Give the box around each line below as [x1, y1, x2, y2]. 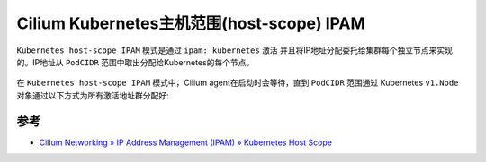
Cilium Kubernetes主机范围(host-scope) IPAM [16, 13, 366, 33]
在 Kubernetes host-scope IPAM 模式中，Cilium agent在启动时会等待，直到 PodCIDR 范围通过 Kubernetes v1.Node [16, 77, 459, 89]
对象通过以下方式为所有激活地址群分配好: [16, 90, 170, 100]
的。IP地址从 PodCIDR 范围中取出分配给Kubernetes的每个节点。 [16, 56, 255, 67]
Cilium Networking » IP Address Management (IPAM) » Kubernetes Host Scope [39, 137, 333, 148]
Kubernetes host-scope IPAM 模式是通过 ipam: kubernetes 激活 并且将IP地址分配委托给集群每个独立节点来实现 [16, 45, 454, 55]
